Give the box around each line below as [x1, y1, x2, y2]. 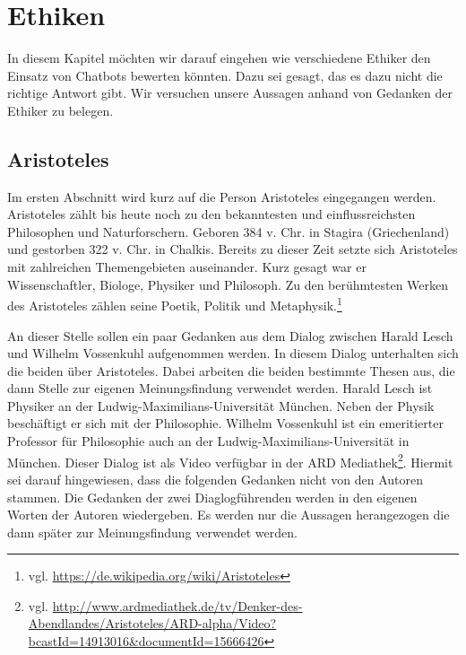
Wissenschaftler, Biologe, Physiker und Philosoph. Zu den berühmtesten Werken [7, 275, 449, 293]
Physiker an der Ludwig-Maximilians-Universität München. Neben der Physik [7, 396, 435, 415]
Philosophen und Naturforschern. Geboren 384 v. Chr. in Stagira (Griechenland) [7, 222, 450, 240]
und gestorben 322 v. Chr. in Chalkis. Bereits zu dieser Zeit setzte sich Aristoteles [7, 240, 458, 258]
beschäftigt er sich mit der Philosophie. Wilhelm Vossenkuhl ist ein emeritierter [7, 414, 444, 432]
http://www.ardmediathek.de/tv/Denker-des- [52, 596, 303, 615]
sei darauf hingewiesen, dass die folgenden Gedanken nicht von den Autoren [7, 469, 424, 488]
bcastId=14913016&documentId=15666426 [28, 632, 264, 651]
